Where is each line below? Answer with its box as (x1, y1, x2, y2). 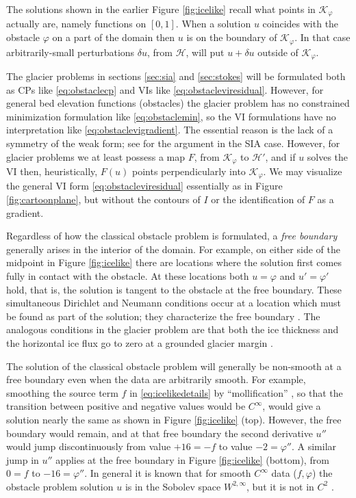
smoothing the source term (6, 385, 118, 399)
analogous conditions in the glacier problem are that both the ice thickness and (6, 322, 339, 337)
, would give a (262, 399, 321, 413)
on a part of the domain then (52, 30, 175, 44)
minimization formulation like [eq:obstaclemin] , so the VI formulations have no (6, 109, 336, 123)
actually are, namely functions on (6, 16, 147, 31)
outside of (257, 44, 298, 59)
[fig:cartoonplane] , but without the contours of (6, 192, 201, 207)
